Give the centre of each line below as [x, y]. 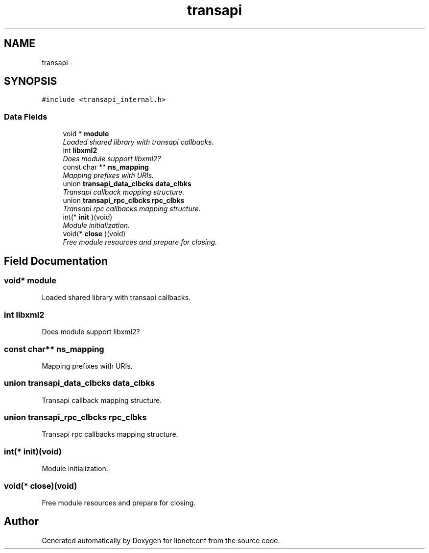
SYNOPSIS [31, 81]
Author [21, 522]
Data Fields [26, 116]
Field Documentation [56, 261]
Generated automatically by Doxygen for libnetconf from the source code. [161, 540]
